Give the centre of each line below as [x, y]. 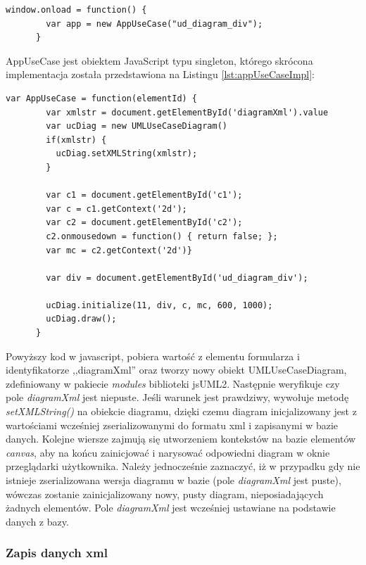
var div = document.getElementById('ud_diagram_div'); [177, 278]
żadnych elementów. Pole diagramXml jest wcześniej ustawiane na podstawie [171, 508]
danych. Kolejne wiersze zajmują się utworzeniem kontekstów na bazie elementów [181, 439]
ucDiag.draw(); [81, 319]
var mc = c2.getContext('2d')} [119, 250]
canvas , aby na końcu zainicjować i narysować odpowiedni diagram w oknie [168, 452]
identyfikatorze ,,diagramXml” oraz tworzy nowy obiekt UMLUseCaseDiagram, [176, 370]
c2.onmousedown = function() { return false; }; [162, 236]
